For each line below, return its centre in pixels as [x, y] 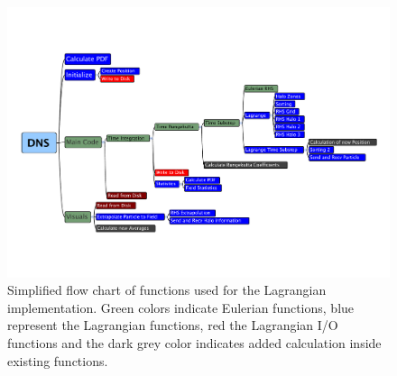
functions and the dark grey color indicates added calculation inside [194, 343]
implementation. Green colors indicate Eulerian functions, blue [181, 307]
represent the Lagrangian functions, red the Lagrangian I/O [173, 325]
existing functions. [58, 360]
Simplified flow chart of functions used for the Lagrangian [167, 290]
